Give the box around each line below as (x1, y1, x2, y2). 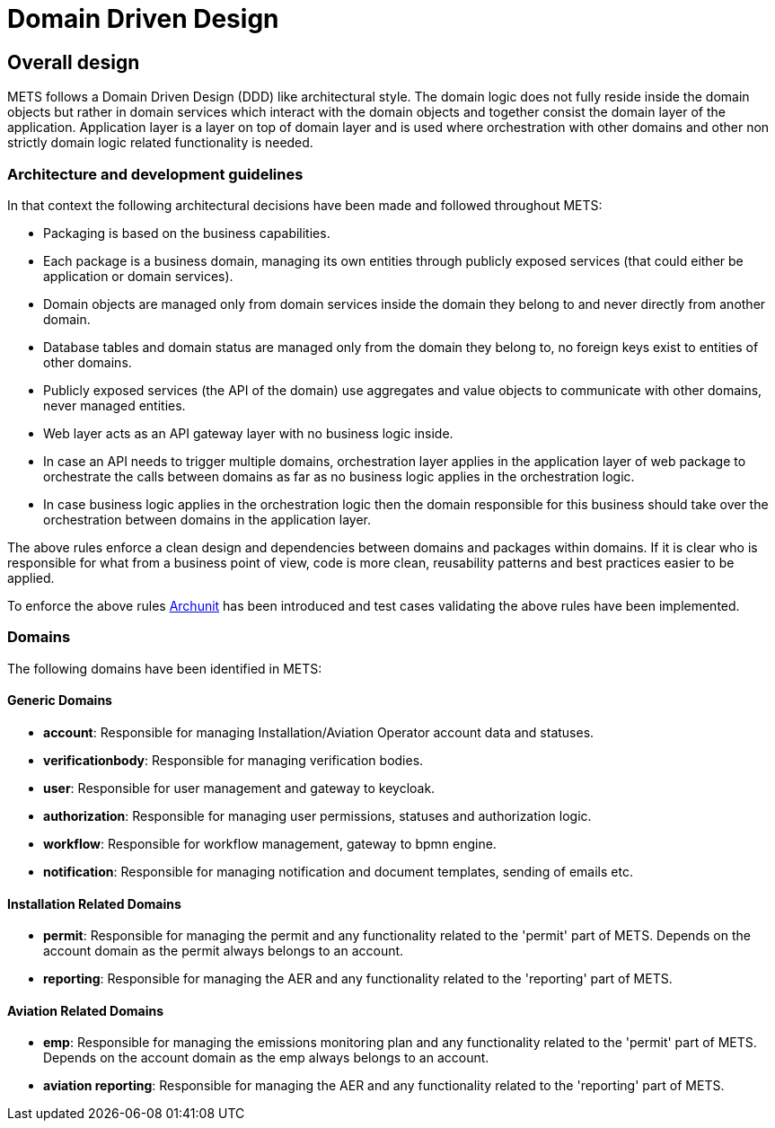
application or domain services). (43, 268, 233, 284)
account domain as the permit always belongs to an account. (43, 943, 404, 959)
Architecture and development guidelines (7, 164, 304, 183)
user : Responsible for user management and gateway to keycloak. (43, 780, 436, 796)
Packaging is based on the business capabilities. (43, 225, 330, 241)
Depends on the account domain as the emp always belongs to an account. (43, 1050, 489, 1066)
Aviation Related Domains (7, 1002, 164, 1018)
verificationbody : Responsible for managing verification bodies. (43, 752, 424, 768)
